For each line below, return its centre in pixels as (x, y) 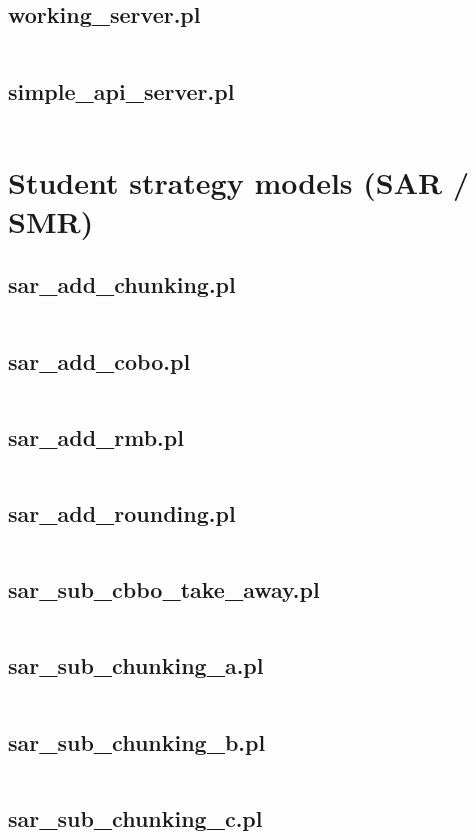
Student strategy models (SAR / (238, 181)
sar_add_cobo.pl (99, 360)
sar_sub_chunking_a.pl (136, 665)
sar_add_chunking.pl (122, 284)
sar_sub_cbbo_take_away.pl (164, 589)
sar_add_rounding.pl (122, 512)
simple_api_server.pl (121, 90)
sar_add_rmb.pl (96, 436)
